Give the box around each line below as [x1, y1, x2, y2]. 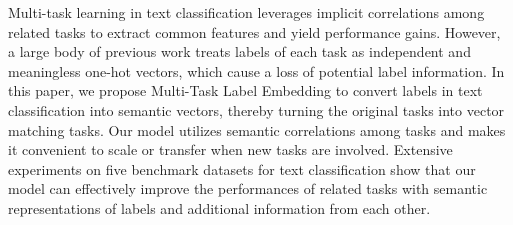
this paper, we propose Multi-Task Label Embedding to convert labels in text [8, 80, 483, 101]
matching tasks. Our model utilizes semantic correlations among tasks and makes [8, 119, 506, 140]
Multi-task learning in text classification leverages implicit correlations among [8, 2, 485, 22]
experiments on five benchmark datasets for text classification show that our [8, 158, 476, 179]
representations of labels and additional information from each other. [8, 197, 431, 218]
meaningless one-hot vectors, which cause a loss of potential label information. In [8, 60, 505, 81]
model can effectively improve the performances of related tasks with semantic [8, 178, 488, 199]
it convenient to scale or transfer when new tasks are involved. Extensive [8, 139, 453, 160]
